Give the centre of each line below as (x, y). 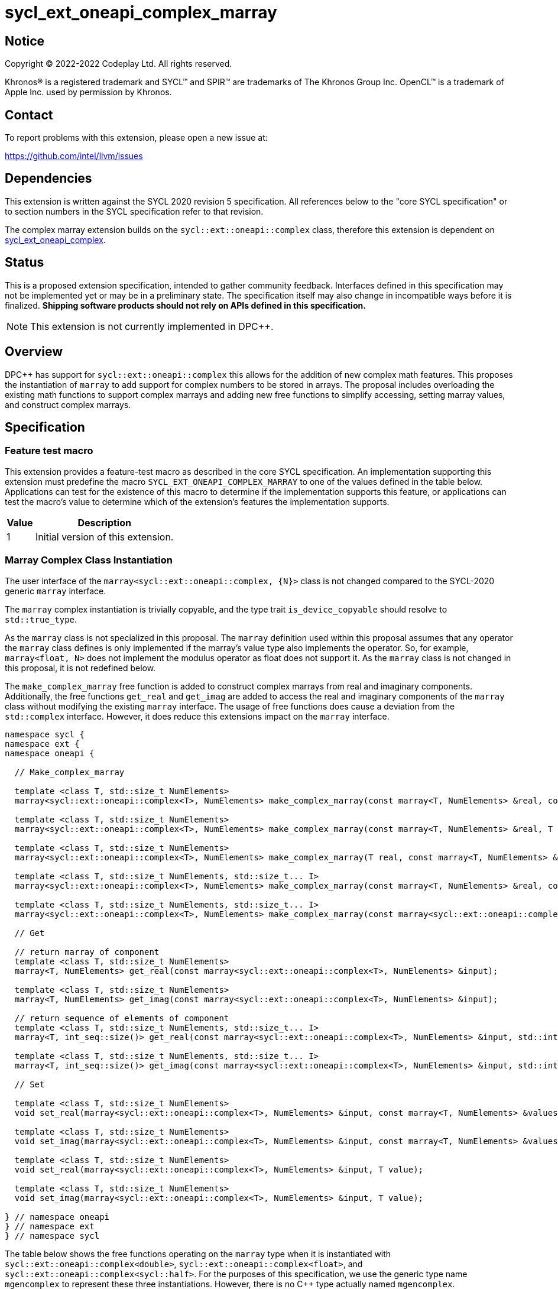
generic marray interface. (56, 591)
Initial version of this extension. (105, 537)
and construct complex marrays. (68, 404)
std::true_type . (41, 619)
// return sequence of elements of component (122, 1018)
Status (25, 263)
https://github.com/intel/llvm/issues (74, 156)
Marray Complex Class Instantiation (89, 560)
